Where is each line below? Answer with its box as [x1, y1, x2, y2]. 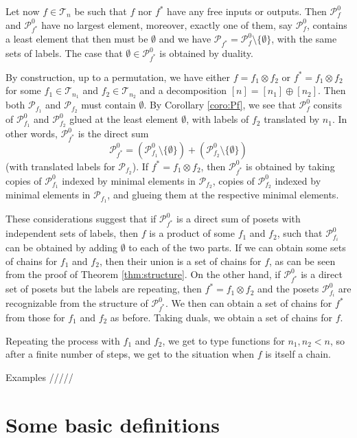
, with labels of [186, 112, 249, 126]
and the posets [257, 281, 319, 296]
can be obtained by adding [5, 240, 117, 255]
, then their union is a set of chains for [99, 253, 262, 268]
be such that [74, 4, 127, 18]
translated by [264, 112, 320, 126]
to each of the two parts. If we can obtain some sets [128, 240, 346, 255]
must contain [81, 97, 136, 112]
